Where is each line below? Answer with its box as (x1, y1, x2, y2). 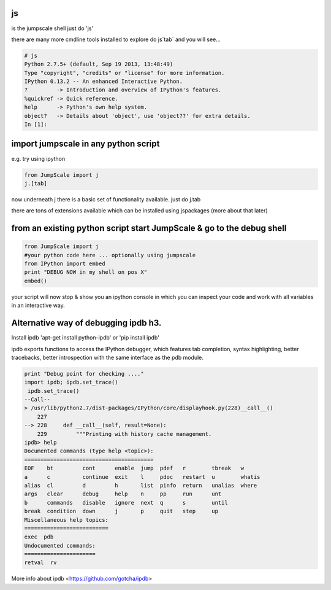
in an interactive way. (11, 301, 66, 309)
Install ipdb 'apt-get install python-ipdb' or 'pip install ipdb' (11, 334, 159, 341)
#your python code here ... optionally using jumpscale (24, 252, 196, 258)
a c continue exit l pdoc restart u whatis (24, 473, 261, 480)
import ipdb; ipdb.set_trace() (24, 379, 119, 386)
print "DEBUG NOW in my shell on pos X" (24, 269, 147, 276)
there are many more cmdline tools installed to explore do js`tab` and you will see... (11, 36, 221, 43)
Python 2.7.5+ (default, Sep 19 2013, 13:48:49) (24, 61, 173, 68)
